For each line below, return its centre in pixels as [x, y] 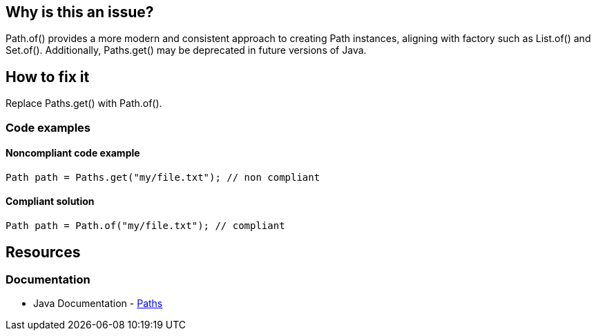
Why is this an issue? [80, 12]
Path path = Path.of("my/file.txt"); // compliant [145, 226]
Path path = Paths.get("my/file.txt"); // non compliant [163, 177]
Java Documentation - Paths [98, 304]
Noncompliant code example [73, 153]
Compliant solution [50, 201]
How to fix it [48, 77]
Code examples [48, 127]
